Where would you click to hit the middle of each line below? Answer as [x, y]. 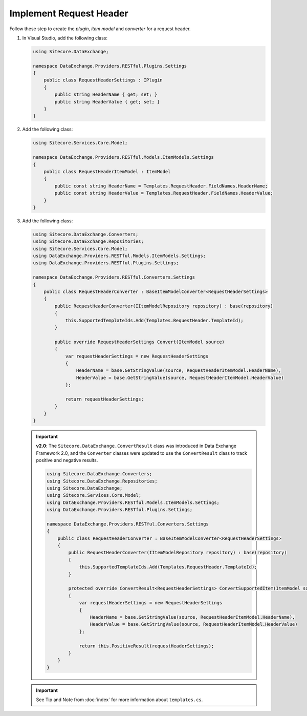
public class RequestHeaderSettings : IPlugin [103, 80]
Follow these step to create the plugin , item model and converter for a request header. [100, 29]
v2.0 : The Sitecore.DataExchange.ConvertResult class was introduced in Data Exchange [136, 446]
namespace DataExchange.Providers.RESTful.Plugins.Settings [110, 66]
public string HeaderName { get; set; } [106, 94]
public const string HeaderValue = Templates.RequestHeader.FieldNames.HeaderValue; [164, 193]
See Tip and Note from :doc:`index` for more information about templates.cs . [119, 700]
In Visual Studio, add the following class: [65, 38]
